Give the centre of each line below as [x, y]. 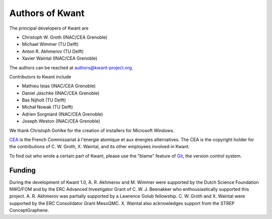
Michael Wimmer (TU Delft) [50, 44]
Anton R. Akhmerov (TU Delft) [53, 51]
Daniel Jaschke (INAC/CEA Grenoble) [61, 93]
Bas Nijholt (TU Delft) [44, 100]
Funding [23, 170]
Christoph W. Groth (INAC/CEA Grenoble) [65, 37]
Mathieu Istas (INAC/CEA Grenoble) [59, 86]
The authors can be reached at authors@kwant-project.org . [71, 67]
